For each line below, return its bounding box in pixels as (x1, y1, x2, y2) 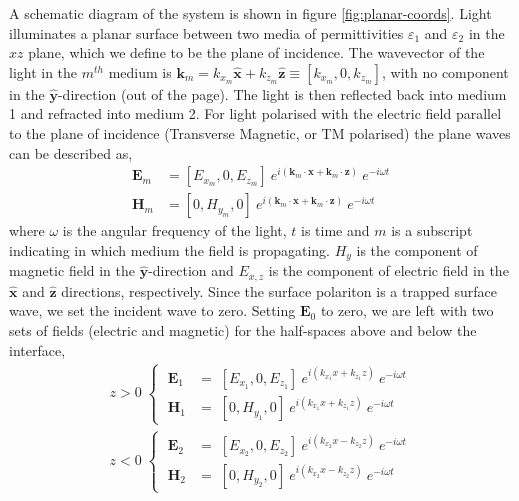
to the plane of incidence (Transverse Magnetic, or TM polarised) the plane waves (9, 122, 511, 143)
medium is (108, 61, 172, 82)
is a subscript (391, 220, 473, 241)
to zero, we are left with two (320, 300, 494, 321)
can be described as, (9, 142, 133, 163)
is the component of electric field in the (268, 260, 509, 281)
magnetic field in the (9, 260, 135, 281)
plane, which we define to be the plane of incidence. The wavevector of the (28, 42, 485, 63)
